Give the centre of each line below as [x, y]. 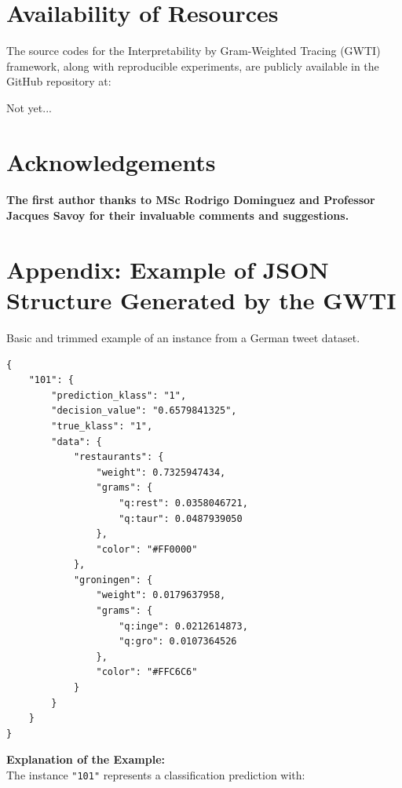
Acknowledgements [111, 161]
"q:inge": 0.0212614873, [183, 626]
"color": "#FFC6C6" [147, 672]
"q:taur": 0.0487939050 [181, 518]
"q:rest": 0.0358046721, [183, 503]
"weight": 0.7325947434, [161, 472]
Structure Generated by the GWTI [201, 300]
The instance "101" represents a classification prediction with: [156, 775]
